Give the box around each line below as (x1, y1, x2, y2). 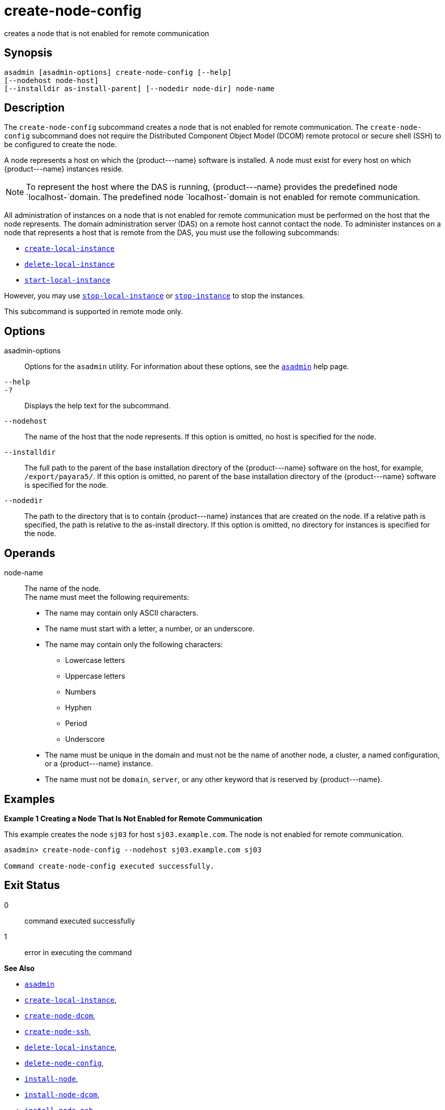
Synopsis (4, 46, 52, 60)
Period (65, 719, 87, 728)
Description (4, 101, 65, 115)
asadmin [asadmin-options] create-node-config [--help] (4, 68, 232, 76)
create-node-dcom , (24, 1011, 95, 1020)
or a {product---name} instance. (45, 759, 153, 768)
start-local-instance (24, 276, 110, 285)
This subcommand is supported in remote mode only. (4, 307, 183, 316)
